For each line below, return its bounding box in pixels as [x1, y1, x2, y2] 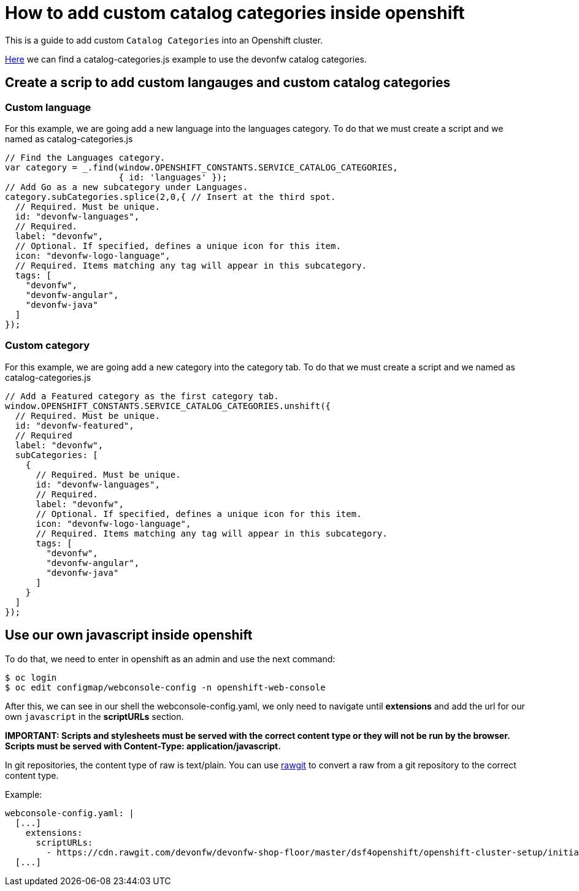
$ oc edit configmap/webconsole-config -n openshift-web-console [5, 682, 326, 692]
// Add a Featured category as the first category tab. [5, 391, 279, 401]
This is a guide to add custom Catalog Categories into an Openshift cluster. [5, 34, 323, 45]
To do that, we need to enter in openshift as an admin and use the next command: [5, 653, 336, 664]
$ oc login [5, 672, 57, 683]
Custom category [5, 339, 90, 352]
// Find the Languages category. [5, 152, 166, 163]
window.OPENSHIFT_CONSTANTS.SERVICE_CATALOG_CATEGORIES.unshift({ [5, 400, 331, 411]
